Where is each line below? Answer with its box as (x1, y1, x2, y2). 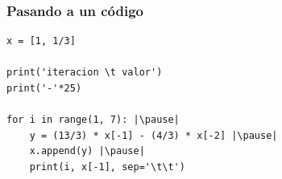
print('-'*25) (6, 83, 82, 94)
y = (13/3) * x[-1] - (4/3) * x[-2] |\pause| (29, 129, 278, 141)
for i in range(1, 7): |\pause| (6, 114, 180, 126)
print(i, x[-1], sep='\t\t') (29, 161, 185, 173)
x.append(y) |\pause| (29, 145, 145, 157)
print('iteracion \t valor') (6, 67, 163, 79)
